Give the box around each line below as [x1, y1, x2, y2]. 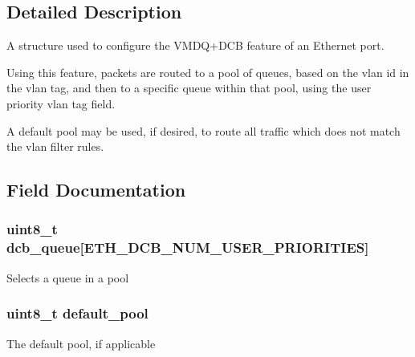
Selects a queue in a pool [6, 269, 129, 286]
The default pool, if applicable [6, 335, 156, 351]
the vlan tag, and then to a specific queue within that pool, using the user [6, 79, 372, 96]
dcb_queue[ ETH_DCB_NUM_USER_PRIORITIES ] [6, 237, 369, 258]
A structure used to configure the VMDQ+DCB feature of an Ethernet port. [6, 37, 384, 54]
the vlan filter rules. [6, 138, 104, 155]
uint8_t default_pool [6, 303, 149, 323]
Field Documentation [6, 177, 186, 202]
